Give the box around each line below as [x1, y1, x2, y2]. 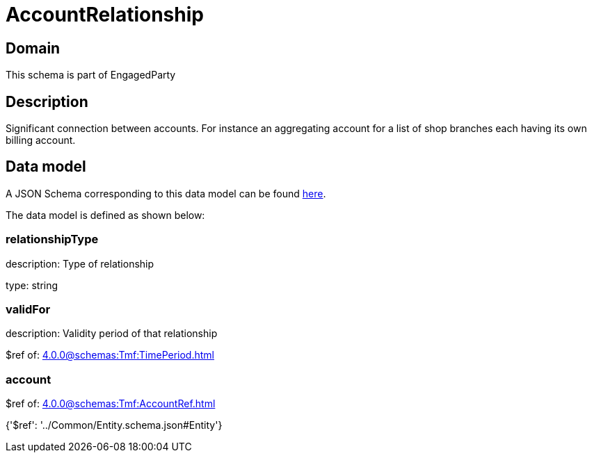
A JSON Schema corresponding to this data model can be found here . [6, 187, 326, 199]
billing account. [6, 134, 76, 147]
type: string [6, 279, 58, 291]
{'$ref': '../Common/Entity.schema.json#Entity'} [6, 419, 223, 432]
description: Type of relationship [6, 257, 154, 270]
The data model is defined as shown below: [6, 208, 205, 221]
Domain [6, 39, 61, 57]
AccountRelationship [6, 3, 204, 26]
